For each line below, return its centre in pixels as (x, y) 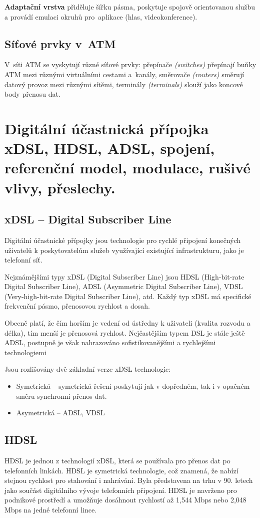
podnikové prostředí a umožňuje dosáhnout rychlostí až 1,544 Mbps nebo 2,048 (125, 500)
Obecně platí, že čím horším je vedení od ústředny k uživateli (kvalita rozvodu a (127, 323)
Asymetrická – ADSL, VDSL (60, 413)
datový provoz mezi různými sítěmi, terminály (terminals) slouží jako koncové (124, 84)
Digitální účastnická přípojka (107, 128)
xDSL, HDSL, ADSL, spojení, (110, 148)
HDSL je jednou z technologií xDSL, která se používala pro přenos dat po (117, 461)
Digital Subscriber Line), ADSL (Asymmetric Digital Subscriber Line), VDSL (124, 286)
